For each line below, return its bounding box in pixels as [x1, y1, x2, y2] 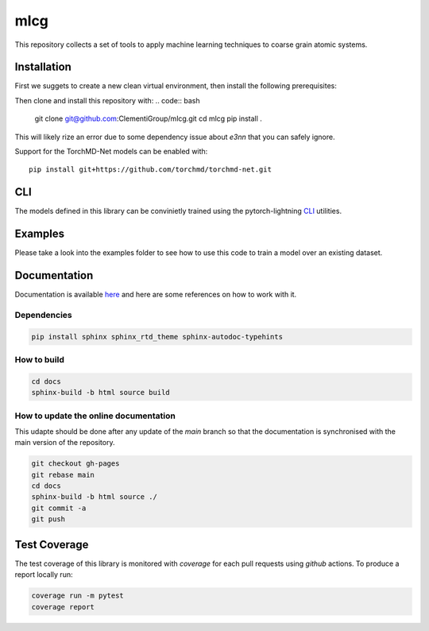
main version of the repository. [14, 438, 115, 447]
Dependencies [14, 309, 73, 320]
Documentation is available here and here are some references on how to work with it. [14, 290, 297, 300]
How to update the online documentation [14, 410, 176, 421]
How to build [14, 354, 65, 366]
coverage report [31, 602, 95, 611]
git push [31, 515, 66, 524]
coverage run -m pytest [31, 591, 125, 600]
